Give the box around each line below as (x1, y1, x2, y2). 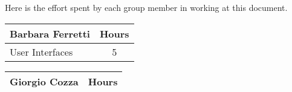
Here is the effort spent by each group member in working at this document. (5, 1, 288, 13)
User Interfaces (10, 44, 73, 59)
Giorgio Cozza (10, 74, 79, 88)
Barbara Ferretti (10, 26, 90, 41)
